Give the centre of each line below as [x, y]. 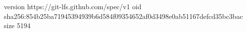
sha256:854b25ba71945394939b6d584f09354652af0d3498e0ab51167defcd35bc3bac [123, 16]
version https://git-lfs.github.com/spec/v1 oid [73, 6]
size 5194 [17, 25]
